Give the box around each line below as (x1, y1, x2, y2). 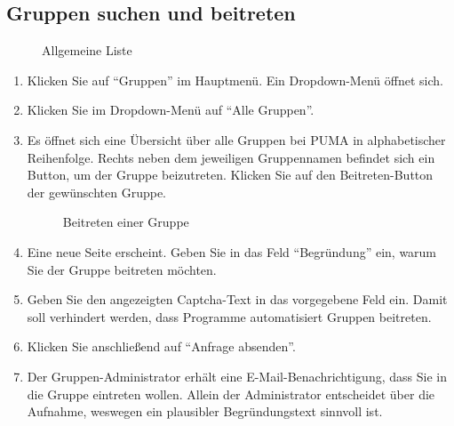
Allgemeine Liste (42, 41, 132, 60)
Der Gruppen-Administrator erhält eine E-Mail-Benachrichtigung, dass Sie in (27, 366, 447, 385)
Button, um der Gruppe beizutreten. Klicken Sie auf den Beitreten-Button (27, 165, 434, 184)
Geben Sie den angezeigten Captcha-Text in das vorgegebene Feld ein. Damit (27, 290, 448, 309)
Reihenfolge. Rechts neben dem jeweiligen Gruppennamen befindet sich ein (27, 148, 435, 166)
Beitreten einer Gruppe (62, 213, 189, 231)
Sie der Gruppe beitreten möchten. (27, 260, 217, 278)
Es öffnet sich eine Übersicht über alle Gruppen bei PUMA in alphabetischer (27, 130, 446, 149)
